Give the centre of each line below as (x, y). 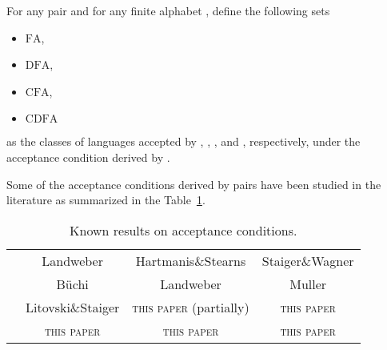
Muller (308, 284)
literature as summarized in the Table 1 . (106, 200)
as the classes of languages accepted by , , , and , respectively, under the (184, 141)
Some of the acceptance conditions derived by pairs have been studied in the (194, 184)
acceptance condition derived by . (88, 157)
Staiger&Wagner (308, 260)
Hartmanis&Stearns (191, 260)
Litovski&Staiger (73, 307)
